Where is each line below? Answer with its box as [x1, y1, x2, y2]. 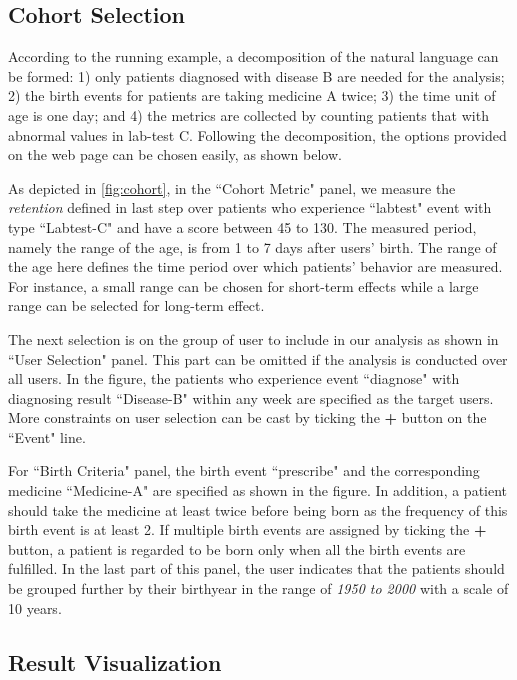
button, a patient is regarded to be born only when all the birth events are [8, 538, 466, 559]
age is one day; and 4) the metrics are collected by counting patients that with [8, 104, 489, 125]
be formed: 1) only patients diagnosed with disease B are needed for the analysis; [8, 65, 505, 86]
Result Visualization [8, 646, 222, 677]
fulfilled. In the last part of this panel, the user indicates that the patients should [8, 558, 505, 579]
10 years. [8, 597, 62, 618]
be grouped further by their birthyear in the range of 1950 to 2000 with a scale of [8, 578, 509, 599]
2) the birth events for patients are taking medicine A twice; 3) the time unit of [8, 85, 496, 106]
